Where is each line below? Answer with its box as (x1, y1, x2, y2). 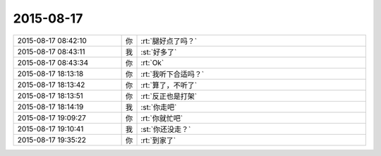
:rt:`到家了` (140, 135, 176, 145)
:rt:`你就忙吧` (140, 113, 183, 123)
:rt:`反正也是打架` (140, 91, 198, 101)
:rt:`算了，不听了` (140, 80, 198, 90)
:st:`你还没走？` (140, 124, 191, 134)
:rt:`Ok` (140, 57, 164, 67)
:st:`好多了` (140, 47, 177, 56)
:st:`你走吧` (140, 102, 177, 112)
